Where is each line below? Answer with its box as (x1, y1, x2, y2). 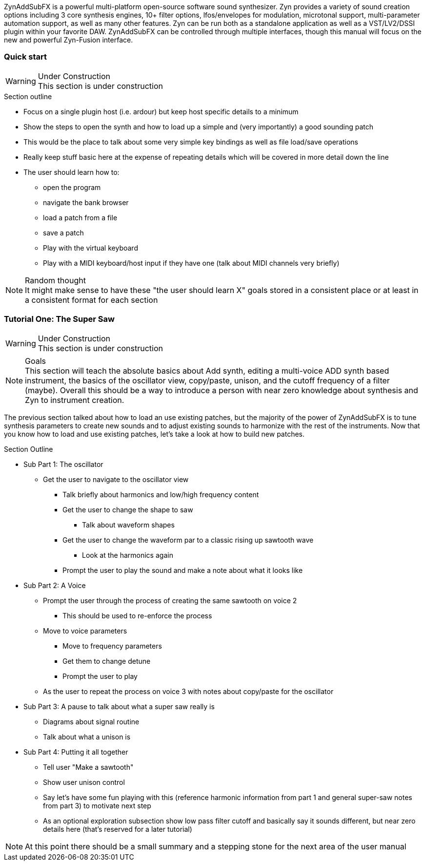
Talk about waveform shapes (82, 520, 175, 529)
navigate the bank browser (43, 198, 129, 207)
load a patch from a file (43, 213, 118, 222)
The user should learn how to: (23, 168, 120, 176)
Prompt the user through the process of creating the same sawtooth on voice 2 (43, 596, 297, 605)
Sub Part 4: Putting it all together (23, 747, 128, 756)
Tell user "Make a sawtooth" (43, 762, 134, 771)
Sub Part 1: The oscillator (23, 460, 103, 468)
